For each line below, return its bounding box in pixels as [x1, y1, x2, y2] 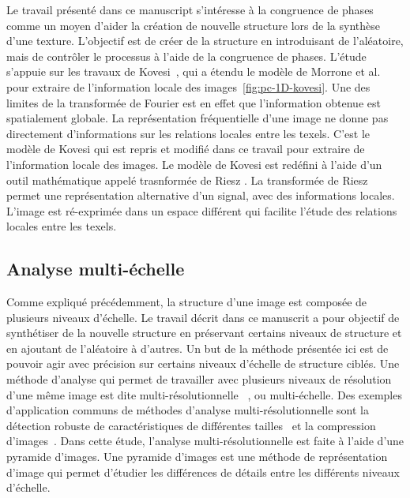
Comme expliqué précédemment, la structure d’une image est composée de [6, 294, 367, 310]
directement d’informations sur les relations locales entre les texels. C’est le [6, 125, 371, 141]
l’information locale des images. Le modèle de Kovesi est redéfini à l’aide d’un [6, 155, 382, 172]
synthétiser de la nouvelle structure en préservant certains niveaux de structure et [6, 324, 402, 341]
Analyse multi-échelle [6, 256, 185, 281]
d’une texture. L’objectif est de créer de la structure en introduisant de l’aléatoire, [6, 32, 404, 49]
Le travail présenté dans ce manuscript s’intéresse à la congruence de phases [6, 2, 374, 17]
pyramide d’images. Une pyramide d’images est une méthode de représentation [6, 448, 388, 465]
